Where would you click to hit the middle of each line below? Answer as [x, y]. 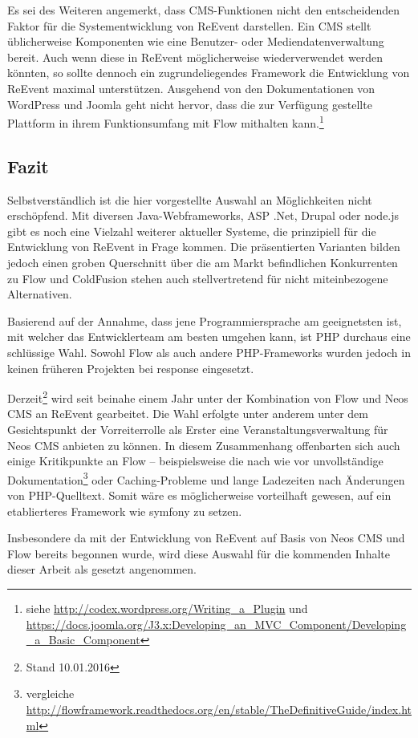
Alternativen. [40, 294]
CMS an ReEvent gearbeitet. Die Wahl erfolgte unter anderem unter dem [188, 414]
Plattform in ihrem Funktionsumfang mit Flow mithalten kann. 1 [166, 122]
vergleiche [50, 693]
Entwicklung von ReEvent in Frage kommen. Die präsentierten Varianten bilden [204, 247]
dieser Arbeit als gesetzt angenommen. [102, 569]
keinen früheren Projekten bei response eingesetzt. [131, 368]
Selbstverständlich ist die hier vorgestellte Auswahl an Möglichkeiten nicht [190, 199]
